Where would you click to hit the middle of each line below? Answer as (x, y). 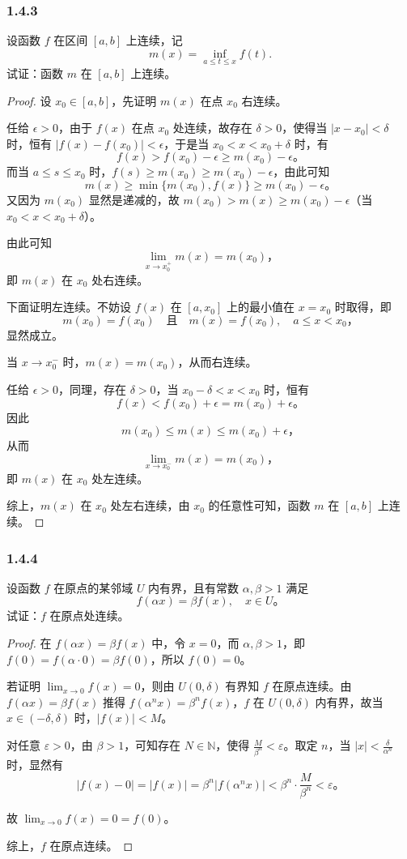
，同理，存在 (93, 389)
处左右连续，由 (150, 505)
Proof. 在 (29, 643)
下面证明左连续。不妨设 (69, 307)
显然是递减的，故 (134, 199)
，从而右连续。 (217, 362)
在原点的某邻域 (93, 587)
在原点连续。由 (312, 686)
